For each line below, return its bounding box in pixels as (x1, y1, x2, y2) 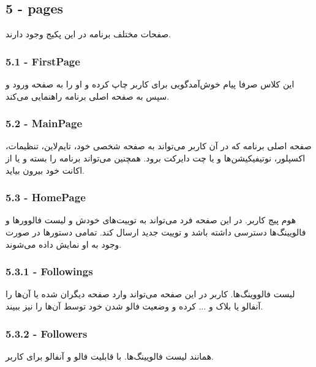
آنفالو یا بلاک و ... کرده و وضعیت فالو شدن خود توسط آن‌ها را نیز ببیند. (6, 300, 263, 313)
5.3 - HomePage (6, 190, 86, 205)
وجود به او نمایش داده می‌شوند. (6, 237, 122, 250)
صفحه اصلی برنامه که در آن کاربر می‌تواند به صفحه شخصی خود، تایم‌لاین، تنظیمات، (6, 139, 312, 152)
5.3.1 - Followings (6, 264, 93, 279)
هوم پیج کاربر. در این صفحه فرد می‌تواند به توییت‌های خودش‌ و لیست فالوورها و (6, 213, 296, 226)
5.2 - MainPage (6, 116, 83, 131)
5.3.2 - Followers (6, 325, 88, 341)
